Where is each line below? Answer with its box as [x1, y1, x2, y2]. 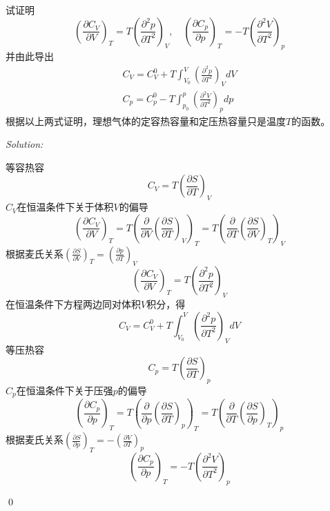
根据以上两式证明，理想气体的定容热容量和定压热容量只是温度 [6, 113, 286, 128]
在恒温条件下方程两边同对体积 [6, 297, 141, 311]
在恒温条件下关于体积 [17, 200, 114, 214]
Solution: [6, 137, 43, 151]
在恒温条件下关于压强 [16, 383, 113, 397]
